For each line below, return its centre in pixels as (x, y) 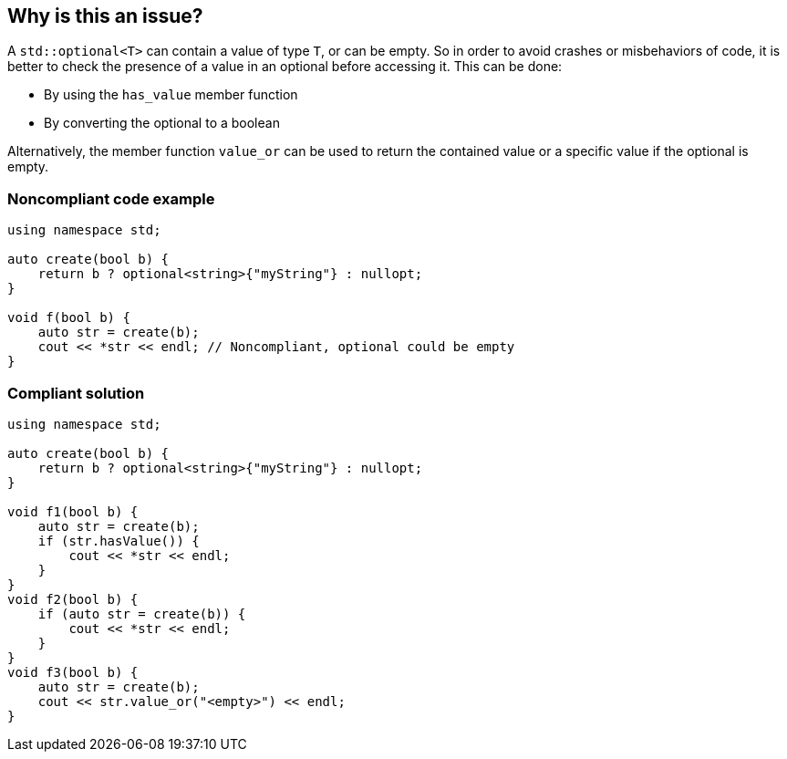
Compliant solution (76, 393)
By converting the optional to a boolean (162, 123)
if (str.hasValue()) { (119, 541)
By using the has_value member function (171, 95)
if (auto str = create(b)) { (142, 613)
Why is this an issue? (105, 16)
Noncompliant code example (111, 198)
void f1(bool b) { (73, 511)
